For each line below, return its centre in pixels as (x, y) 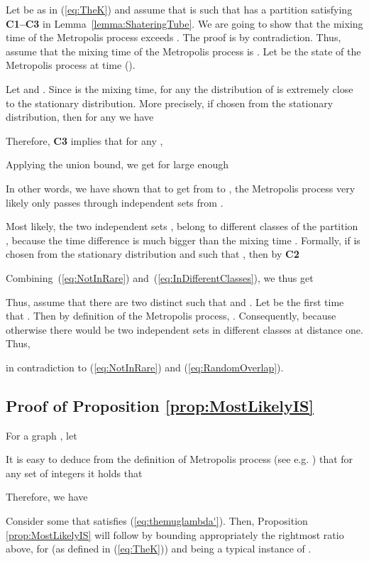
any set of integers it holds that (74, 473)
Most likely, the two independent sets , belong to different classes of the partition (182, 226)
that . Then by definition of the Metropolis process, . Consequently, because (171, 316)
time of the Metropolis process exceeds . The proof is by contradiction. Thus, (174, 37)
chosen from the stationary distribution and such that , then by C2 (153, 254)
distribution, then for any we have (80, 117)
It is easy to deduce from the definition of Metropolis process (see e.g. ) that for (180, 459)
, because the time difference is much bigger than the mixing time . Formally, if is (183, 240)
